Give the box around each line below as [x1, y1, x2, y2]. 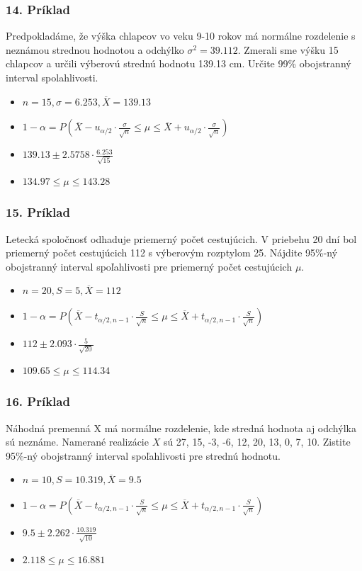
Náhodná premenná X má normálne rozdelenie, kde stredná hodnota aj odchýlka [6, 420, 356, 435]
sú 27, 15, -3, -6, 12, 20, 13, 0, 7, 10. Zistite [163, 434, 351, 449]
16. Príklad [6, 392, 70, 410]
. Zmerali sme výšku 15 [237, 42, 339, 57]
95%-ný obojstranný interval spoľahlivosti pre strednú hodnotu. [6, 448, 281, 463]
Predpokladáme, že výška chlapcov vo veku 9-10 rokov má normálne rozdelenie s [6, 28, 356, 43]
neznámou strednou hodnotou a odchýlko [6, 42, 184, 57]
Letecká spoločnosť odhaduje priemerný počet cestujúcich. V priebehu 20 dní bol [6, 231, 357, 246]
